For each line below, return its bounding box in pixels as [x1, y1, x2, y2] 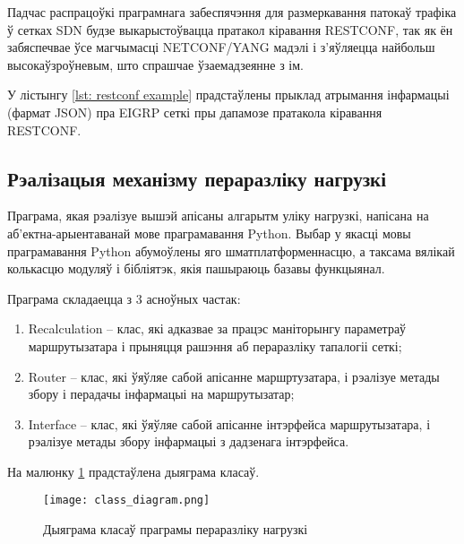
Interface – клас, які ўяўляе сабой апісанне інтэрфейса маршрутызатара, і [28, 414, 431, 433]
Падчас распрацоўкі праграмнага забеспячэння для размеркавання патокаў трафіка [7, 3, 457, 21]
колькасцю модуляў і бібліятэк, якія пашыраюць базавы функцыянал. [7, 259, 385, 278]
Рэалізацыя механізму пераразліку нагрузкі [7, 164, 387, 192]
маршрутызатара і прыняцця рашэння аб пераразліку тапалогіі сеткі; [28, 336, 402, 355]
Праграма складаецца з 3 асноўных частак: [7, 289, 241, 307]
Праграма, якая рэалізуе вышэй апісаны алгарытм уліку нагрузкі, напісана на [7, 206, 429, 225]
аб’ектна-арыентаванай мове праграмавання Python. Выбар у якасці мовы [7, 223, 411, 242]
